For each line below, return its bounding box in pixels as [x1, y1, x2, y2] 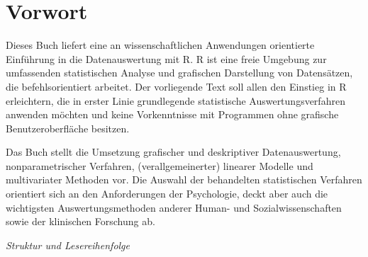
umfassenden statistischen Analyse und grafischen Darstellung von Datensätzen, [6, 65, 353, 80]
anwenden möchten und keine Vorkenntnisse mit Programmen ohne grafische [6, 107, 339, 122]
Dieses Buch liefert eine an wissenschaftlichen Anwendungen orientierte [6, 38, 315, 52]
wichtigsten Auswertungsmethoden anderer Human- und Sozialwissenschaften [6, 200, 342, 215]
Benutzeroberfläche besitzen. [6, 120, 130, 135]
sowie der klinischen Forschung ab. [6, 214, 155, 229]
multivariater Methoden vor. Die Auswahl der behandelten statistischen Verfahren [6, 172, 362, 187]
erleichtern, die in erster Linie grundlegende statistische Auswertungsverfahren [6, 93, 345, 108]
